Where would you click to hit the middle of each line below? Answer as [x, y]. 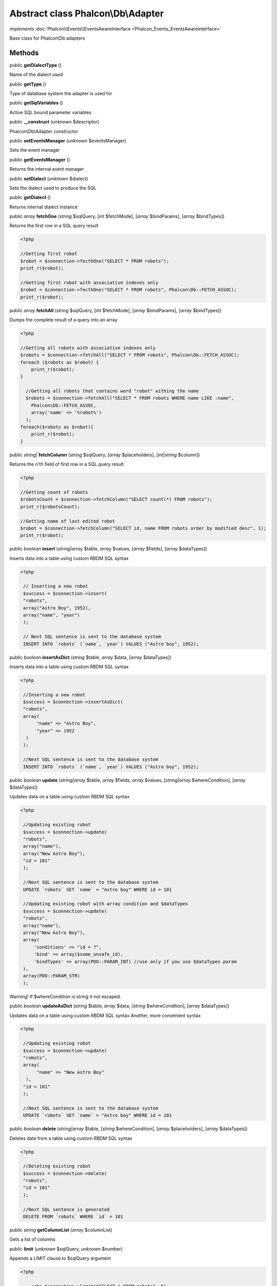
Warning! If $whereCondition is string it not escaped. [65, 996]
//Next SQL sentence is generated [66, 1209]
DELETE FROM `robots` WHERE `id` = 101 [73, 1217]
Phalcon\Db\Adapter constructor [44, 131]
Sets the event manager [35, 150]
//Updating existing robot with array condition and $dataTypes [106, 904]
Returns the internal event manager [47, 169]
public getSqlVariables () [36, 103]
